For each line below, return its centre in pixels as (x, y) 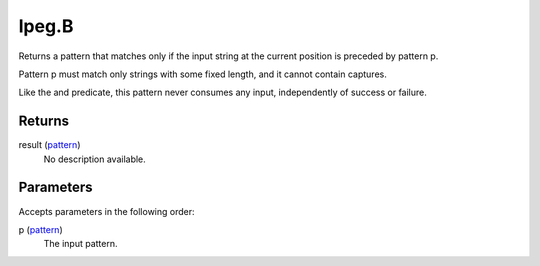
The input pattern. (80, 244)
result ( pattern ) (49, 145)
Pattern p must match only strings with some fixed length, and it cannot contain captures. (202, 74)
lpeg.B (46, 26)
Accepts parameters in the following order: (106, 211)
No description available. (95, 159)
